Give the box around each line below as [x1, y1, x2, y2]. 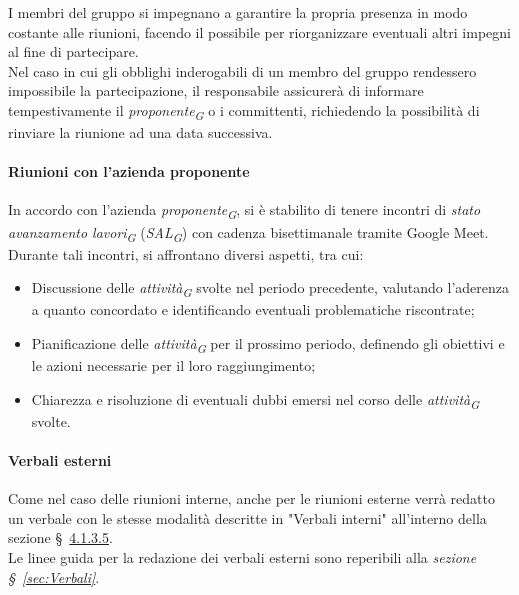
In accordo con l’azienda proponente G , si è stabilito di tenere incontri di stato [8, 199, 481, 223]
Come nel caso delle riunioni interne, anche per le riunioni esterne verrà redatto [8, 488, 495, 509]
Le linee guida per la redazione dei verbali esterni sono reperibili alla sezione [8, 547, 477, 568]
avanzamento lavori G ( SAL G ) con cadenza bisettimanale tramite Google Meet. [8, 221, 489, 245]
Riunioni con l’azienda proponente [8, 161, 250, 182]
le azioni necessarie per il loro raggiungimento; [31, 355, 316, 376]
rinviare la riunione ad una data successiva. [8, 122, 273, 143]
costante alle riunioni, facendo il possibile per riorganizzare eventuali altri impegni [8, 21, 511, 42]
